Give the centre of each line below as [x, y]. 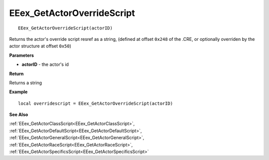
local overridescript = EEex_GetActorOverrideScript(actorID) [96, 103]
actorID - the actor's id [45, 64]
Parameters [22, 55]
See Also [19, 115]
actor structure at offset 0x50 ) [40, 46]
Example [18, 92]
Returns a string [26, 83]
